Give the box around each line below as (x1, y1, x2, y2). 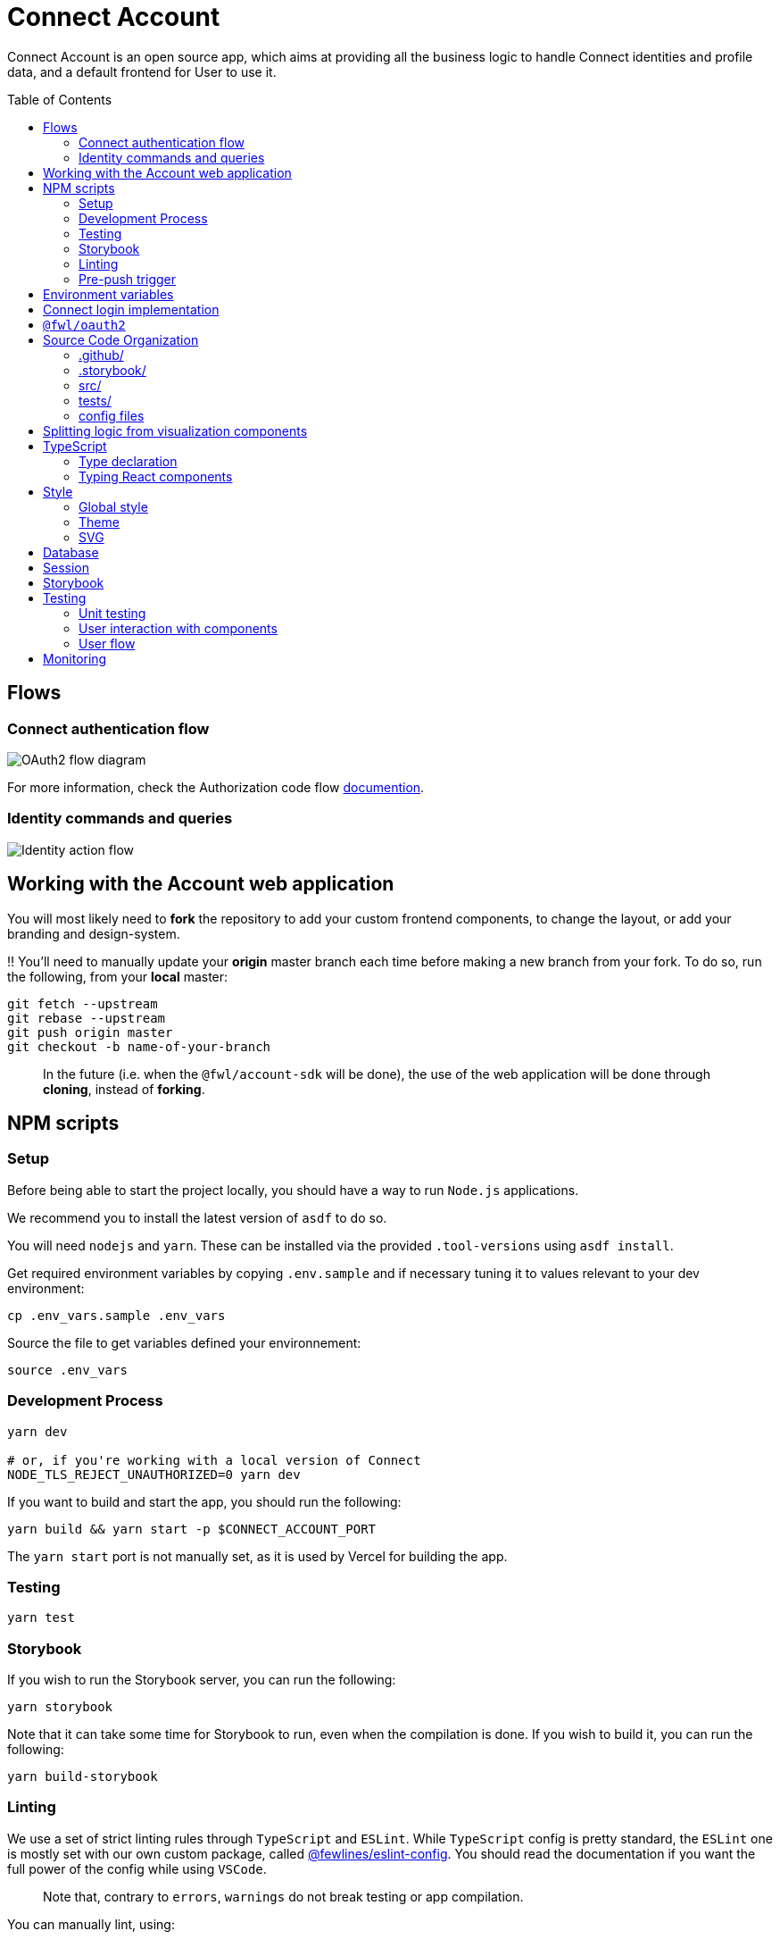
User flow (79, 635, 136, 651)
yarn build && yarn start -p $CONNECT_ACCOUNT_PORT (7, 1521, 377, 1536)
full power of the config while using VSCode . (7, 1860, 267, 1876)
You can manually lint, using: (7, 1916, 175, 1932)
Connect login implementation (43, 301, 220, 317)
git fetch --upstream (7, 996, 158, 1011)
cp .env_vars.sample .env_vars (7, 1308, 226, 1323)
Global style (79, 498, 148, 514)
